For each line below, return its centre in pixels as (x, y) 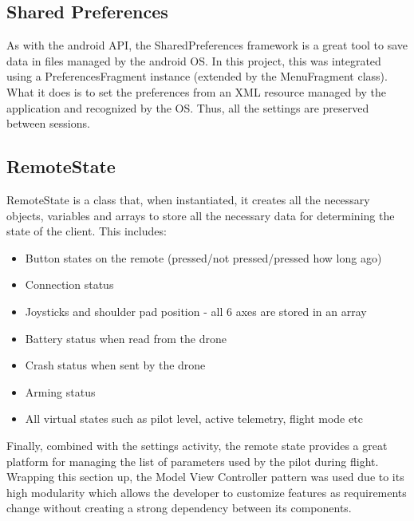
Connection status (69, 284)
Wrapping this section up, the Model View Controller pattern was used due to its (205, 477)
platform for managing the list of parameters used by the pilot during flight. (193, 461)
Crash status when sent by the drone (115, 365)
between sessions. (48, 123)
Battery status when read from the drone (126, 338)
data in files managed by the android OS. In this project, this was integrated (194, 60)
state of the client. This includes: (87, 231)
